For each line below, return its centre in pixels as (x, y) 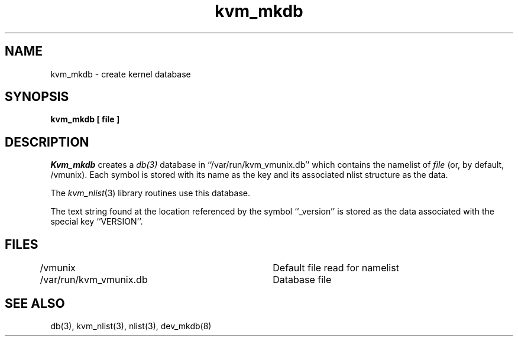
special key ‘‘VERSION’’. (97, 222)
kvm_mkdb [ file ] (85, 119)
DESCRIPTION (47, 142)
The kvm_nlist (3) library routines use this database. (150, 193)
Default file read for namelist (336, 268)
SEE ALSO (35, 303)
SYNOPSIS (37, 97)
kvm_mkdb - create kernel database (121, 74)
